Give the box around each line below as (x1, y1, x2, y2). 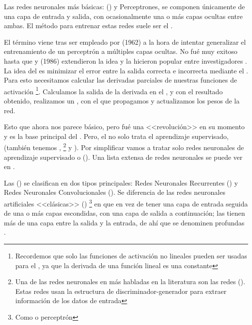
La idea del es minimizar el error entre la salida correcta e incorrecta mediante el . (4, 65, 248, 75)
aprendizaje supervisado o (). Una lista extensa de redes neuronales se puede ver (4, 152, 243, 162)
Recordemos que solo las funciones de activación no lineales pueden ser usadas (15, 251, 247, 261)
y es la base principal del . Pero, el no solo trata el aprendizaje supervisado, (4, 131, 229, 141)
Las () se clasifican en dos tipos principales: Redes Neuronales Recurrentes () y (4, 177, 238, 188)
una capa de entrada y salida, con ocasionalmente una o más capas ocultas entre (4, 11, 243, 21)
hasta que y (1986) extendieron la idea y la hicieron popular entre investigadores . (4, 55, 247, 66)
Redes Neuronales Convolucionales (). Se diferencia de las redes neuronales (4, 187, 225, 197)
